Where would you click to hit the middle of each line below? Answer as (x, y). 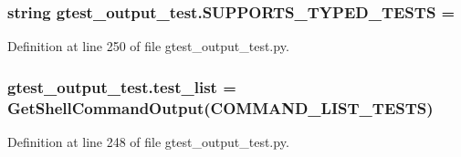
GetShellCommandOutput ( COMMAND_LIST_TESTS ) (220, 107)
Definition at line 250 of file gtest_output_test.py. (148, 46)
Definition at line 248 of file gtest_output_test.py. (148, 141)
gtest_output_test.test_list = (122, 86)
